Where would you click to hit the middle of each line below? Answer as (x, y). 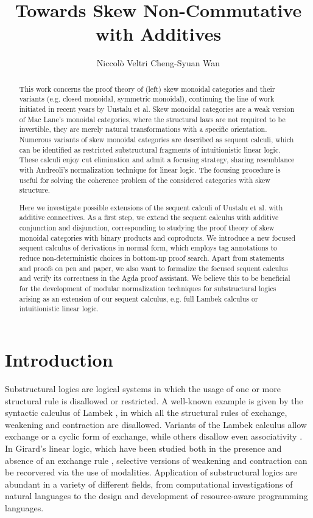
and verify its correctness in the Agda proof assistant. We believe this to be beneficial (155, 278)
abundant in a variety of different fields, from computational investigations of (149, 484)
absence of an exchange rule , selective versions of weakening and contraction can (156, 460)
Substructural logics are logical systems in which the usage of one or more (143, 388)
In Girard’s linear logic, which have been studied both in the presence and (143, 448)
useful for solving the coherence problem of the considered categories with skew (145, 180)
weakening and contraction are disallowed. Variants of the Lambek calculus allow (156, 424)
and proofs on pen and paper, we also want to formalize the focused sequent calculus (153, 268)
